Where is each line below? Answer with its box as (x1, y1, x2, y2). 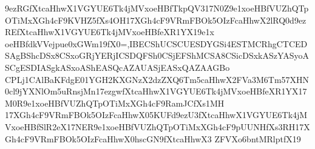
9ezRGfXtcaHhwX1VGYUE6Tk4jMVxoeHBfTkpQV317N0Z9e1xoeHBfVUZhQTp (5, 2, 309, 14)
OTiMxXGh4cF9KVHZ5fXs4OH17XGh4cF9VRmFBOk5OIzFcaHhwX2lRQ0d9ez (5, 13, 307, 26)
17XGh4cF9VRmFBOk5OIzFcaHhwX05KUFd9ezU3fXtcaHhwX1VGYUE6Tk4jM (5, 108, 308, 121)
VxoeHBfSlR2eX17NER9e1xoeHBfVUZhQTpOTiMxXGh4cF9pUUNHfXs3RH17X (5, 120, 310, 133)
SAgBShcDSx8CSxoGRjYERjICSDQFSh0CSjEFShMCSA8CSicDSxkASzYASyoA (5, 49, 310, 62)
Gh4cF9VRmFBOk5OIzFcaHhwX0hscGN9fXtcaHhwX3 (5, 132, 212, 145)
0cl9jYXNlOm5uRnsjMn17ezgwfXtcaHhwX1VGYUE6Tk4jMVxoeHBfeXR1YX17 (5, 85, 307, 98)
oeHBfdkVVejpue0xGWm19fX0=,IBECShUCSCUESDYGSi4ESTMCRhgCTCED (5, 37, 308, 50)
